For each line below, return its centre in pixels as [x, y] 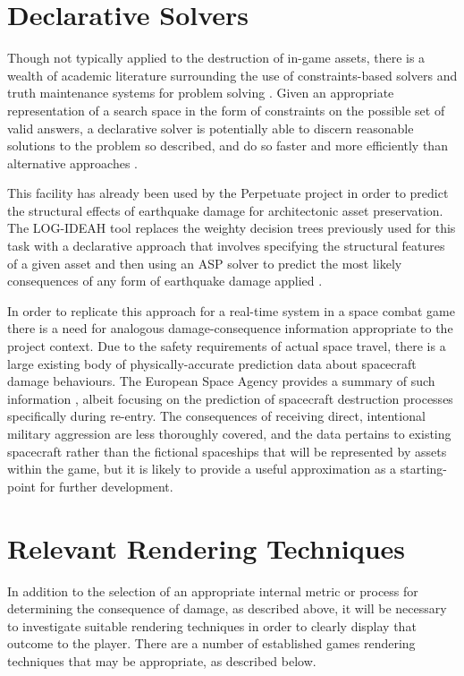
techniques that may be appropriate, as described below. [162, 660]
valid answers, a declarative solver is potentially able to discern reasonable [211, 128]
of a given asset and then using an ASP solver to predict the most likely [205, 263]
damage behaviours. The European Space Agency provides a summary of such [221, 381]
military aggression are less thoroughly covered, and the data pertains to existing [229, 433]
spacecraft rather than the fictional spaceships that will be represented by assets [227, 451]
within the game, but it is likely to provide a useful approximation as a [202, 469]
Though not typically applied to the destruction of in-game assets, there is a [216, 58]
